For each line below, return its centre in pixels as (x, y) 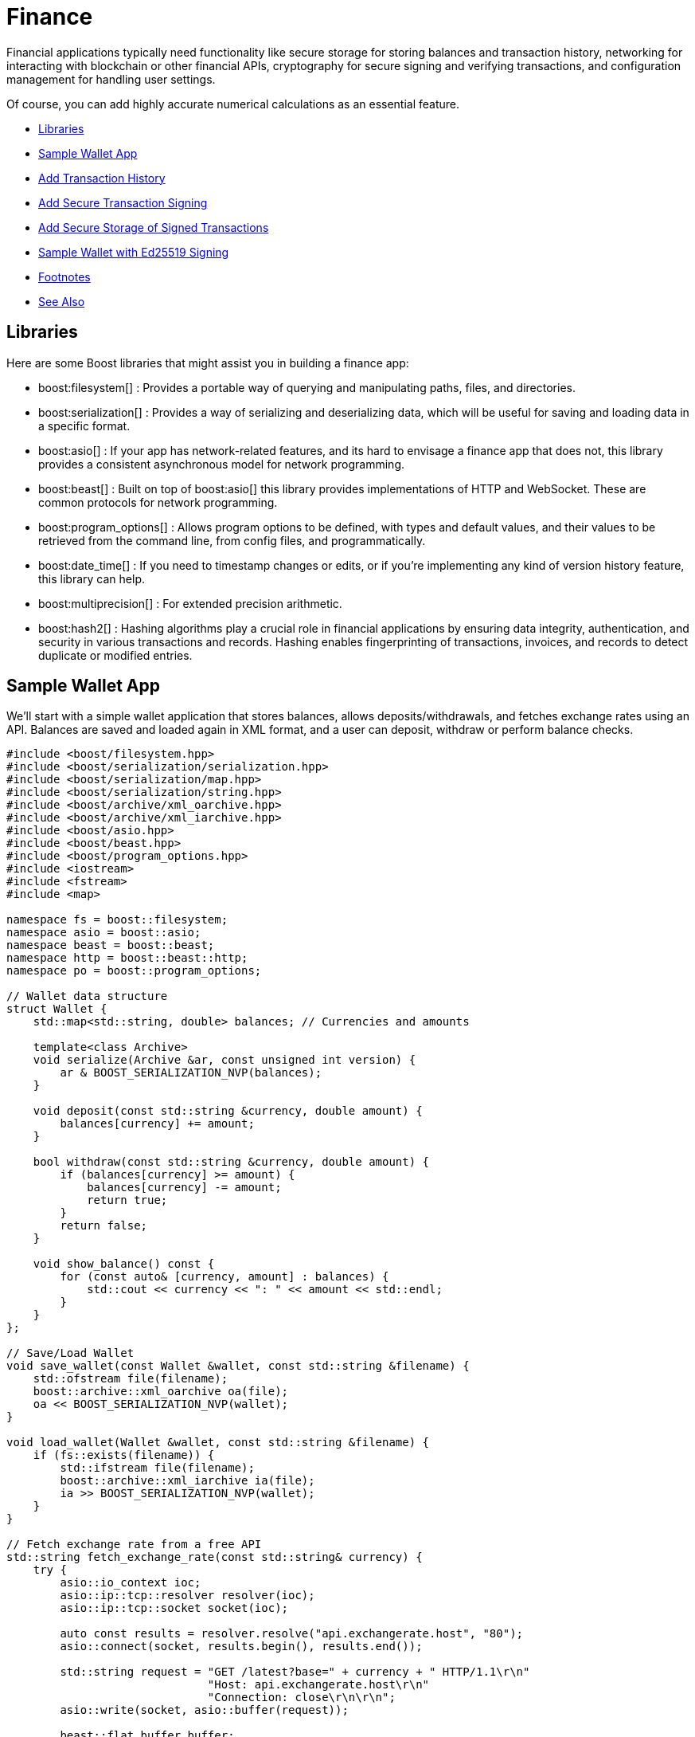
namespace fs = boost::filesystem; (117, 920)
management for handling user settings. (111, 79)
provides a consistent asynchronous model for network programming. (222, 464)
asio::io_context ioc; (131, 1583)
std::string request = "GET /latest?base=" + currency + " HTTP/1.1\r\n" (295, 1672)
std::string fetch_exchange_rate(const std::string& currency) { (215, 1557)
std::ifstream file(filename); (157, 1468)
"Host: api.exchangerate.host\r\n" (318, 1685)
